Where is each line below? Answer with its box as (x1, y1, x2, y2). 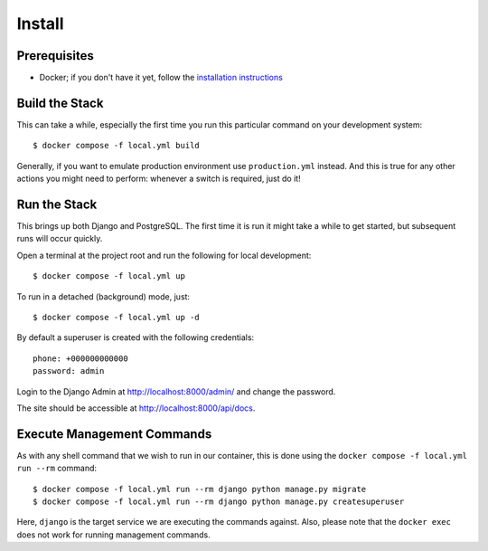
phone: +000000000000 (33, 353, 128, 364)
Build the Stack (16, 95, 104, 110)
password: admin (33, 366, 105, 376)
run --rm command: (16, 462, 98, 474)
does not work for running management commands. (16, 529, 211, 540)
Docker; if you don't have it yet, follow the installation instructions (39, 72, 284, 83)
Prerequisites (16, 48, 94, 63)
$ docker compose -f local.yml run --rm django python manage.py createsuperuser (33, 497, 405, 507)
